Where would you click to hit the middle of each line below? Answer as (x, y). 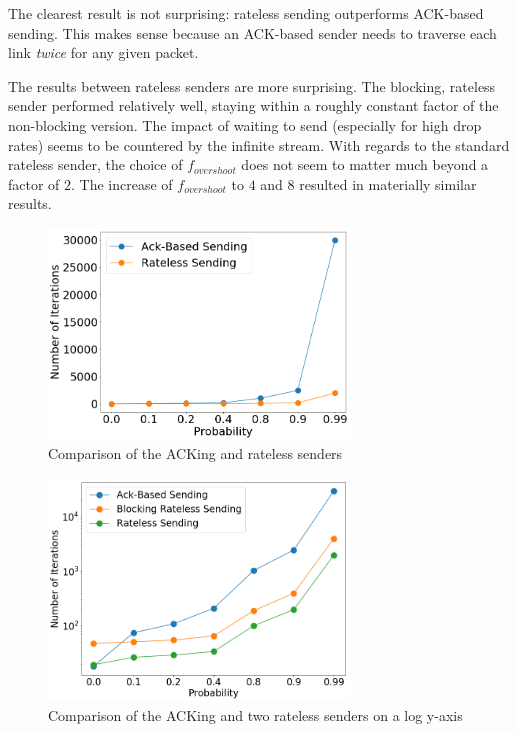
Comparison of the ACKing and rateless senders (195, 453)
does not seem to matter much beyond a (365, 164)
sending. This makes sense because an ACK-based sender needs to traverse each (252, 32)
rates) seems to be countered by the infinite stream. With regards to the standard (259, 144)
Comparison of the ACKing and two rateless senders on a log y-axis (255, 715)
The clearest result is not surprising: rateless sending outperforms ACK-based (246, 13)
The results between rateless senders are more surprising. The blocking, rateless (252, 85)
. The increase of (122, 183)
